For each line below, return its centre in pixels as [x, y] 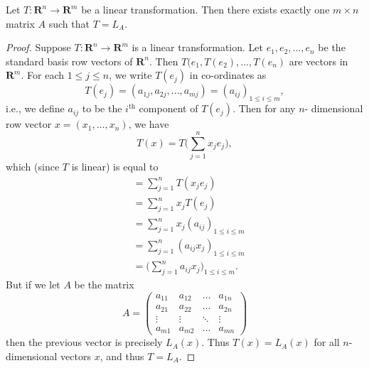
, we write [130, 75]
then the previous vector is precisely [84, 342]
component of [169, 108]
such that [69, 23]
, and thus [122, 356]
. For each [42, 75]
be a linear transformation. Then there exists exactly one [205, 9]
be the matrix [104, 285]
